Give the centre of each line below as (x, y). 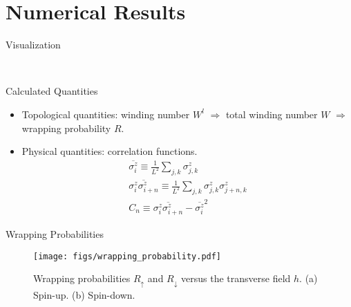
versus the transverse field (236, 278)
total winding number (272, 114)
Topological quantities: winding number (106, 114)
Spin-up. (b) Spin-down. (84, 294)
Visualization (33, 45)
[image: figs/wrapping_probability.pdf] (127, 256)
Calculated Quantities (52, 91)
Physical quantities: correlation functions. (110, 151)
